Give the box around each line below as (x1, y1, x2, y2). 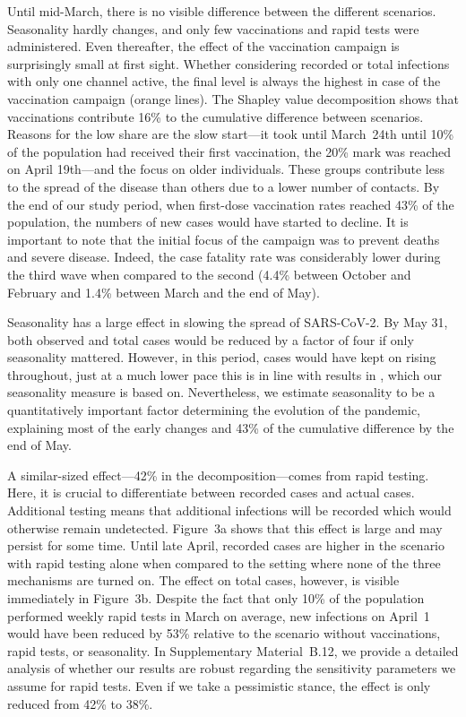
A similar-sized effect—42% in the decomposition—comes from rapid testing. (7, 465, 429, 484)
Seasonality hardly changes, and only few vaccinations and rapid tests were (7, 19, 419, 38)
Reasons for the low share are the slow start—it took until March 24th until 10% (7, 125, 454, 143)
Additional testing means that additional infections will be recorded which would (7, 501, 452, 520)
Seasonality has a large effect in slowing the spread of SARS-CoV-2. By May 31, (7, 313, 448, 332)
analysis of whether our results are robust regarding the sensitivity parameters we (7, 659, 456, 678)
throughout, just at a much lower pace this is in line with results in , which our (7, 365, 443, 384)
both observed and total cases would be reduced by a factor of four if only (7, 330, 414, 349)
